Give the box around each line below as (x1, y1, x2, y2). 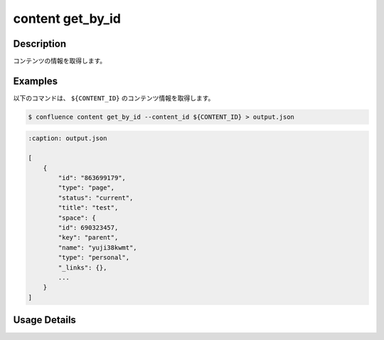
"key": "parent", (58, 233, 119, 242)
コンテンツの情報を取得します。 (13, 57, 107, 65)
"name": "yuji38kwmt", (58, 243, 138, 252)
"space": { (58, 213, 96, 222)
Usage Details (13, 314, 76, 326)
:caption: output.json (28, 134, 107, 142)
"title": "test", (58, 203, 119, 212)
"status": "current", (58, 193, 134, 202)
